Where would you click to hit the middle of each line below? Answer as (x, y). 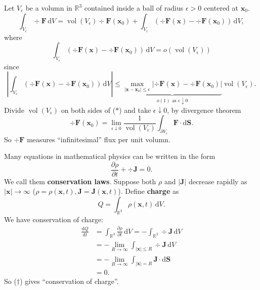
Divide (14, 110)
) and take (135, 110)
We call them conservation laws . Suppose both (80, 181)
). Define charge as (148, 191)
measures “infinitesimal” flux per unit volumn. (99, 139)
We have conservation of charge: (54, 219)
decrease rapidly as (218, 181)
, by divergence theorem (204, 110)
